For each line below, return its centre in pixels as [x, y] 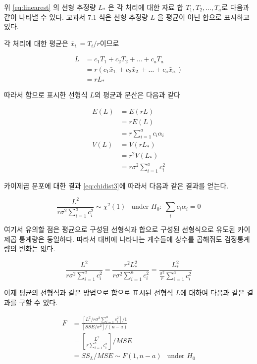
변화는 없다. [37, 249]
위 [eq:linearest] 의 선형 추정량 [50, 7]
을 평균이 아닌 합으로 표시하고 [203, 17]
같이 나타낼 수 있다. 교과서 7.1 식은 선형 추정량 [76, 17]
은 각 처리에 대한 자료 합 [146, 7]
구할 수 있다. [38, 302]
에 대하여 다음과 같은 [212, 293]
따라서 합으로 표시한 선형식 [46, 95]
